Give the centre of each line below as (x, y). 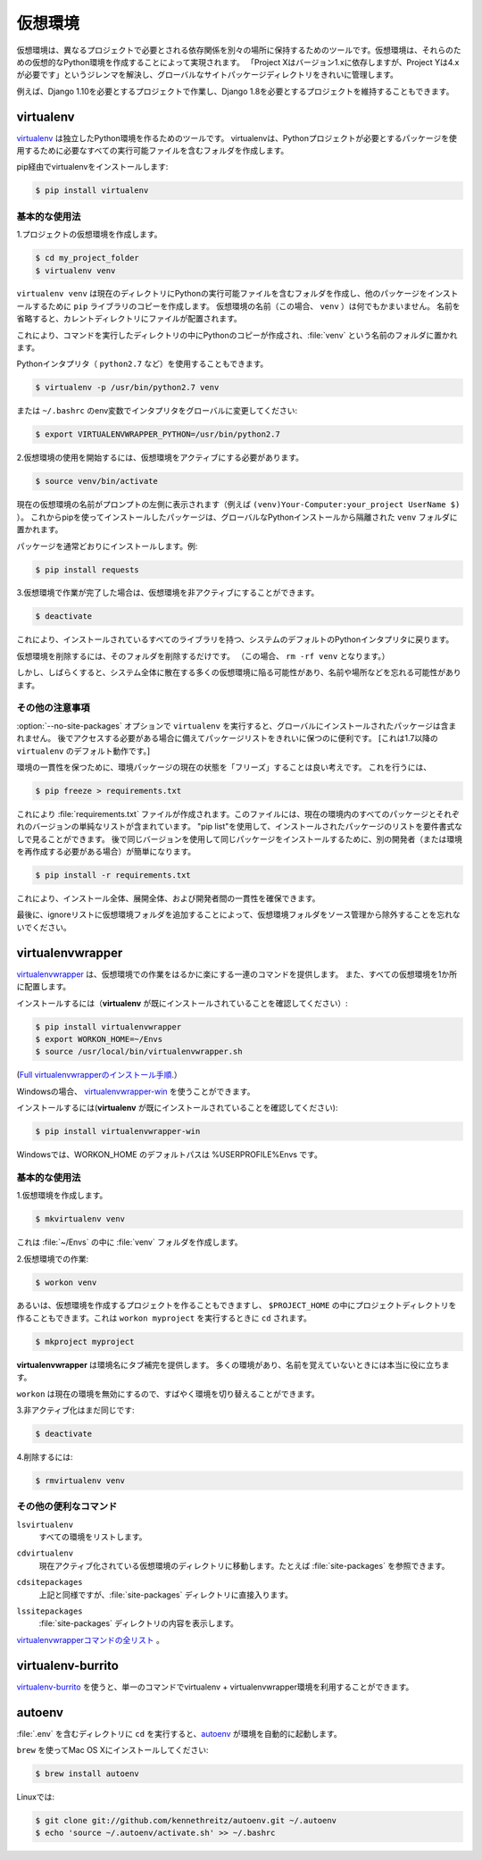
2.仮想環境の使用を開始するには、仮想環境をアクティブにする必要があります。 (160, 458)
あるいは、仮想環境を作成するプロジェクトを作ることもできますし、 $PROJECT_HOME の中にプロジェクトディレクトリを (237, 1305)
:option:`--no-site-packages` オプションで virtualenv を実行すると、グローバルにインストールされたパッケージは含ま (237, 726)
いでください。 (44, 927)
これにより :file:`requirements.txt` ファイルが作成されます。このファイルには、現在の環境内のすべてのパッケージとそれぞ (238, 813)
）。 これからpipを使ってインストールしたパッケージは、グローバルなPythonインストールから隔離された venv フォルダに (237, 517)
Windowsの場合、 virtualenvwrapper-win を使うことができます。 (136, 1091)
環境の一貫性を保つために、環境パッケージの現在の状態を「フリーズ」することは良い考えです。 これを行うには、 (224, 767)
